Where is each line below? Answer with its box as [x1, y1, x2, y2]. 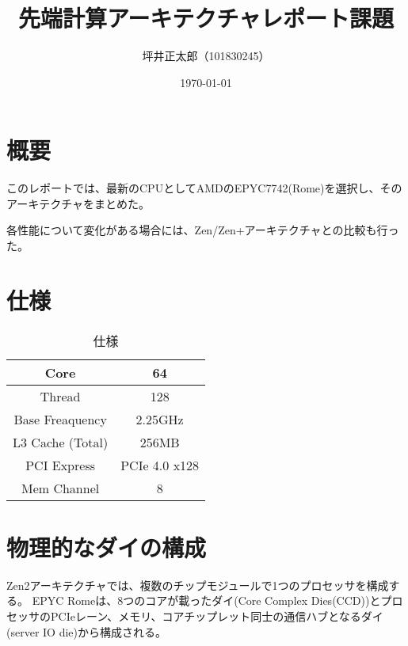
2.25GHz [135, 409, 184, 428]
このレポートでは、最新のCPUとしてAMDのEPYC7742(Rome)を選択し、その [6, 180, 402, 196]
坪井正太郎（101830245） [142, 47, 270, 64]
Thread [40, 386, 81, 405]
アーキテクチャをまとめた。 [6, 195, 151, 211]
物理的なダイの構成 [6, 530, 207, 563]
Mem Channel [21, 478, 100, 497]
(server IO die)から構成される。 [6, 623, 166, 640]
